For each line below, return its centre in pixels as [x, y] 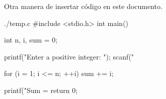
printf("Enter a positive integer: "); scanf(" [69, 56]
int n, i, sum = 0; [31, 40]
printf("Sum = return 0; [41, 90]
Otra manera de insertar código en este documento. [83, 6]
